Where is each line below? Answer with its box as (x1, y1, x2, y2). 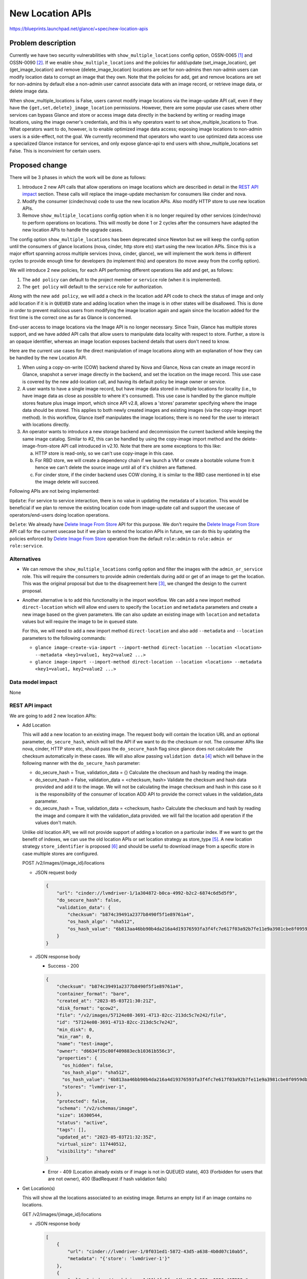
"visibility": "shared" (56, 1149, 116, 1154)
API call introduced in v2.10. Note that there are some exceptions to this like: (61, 443, 222, 449)
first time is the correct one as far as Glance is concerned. (9, 315, 133, 321)
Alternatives (9, 555, 41, 562)
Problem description (9, 39, 76, 48)
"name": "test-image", (56, 1041, 114, 1047)
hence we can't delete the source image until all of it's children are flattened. (35, 465, 197, 471)
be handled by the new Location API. (9, 355, 87, 361)
